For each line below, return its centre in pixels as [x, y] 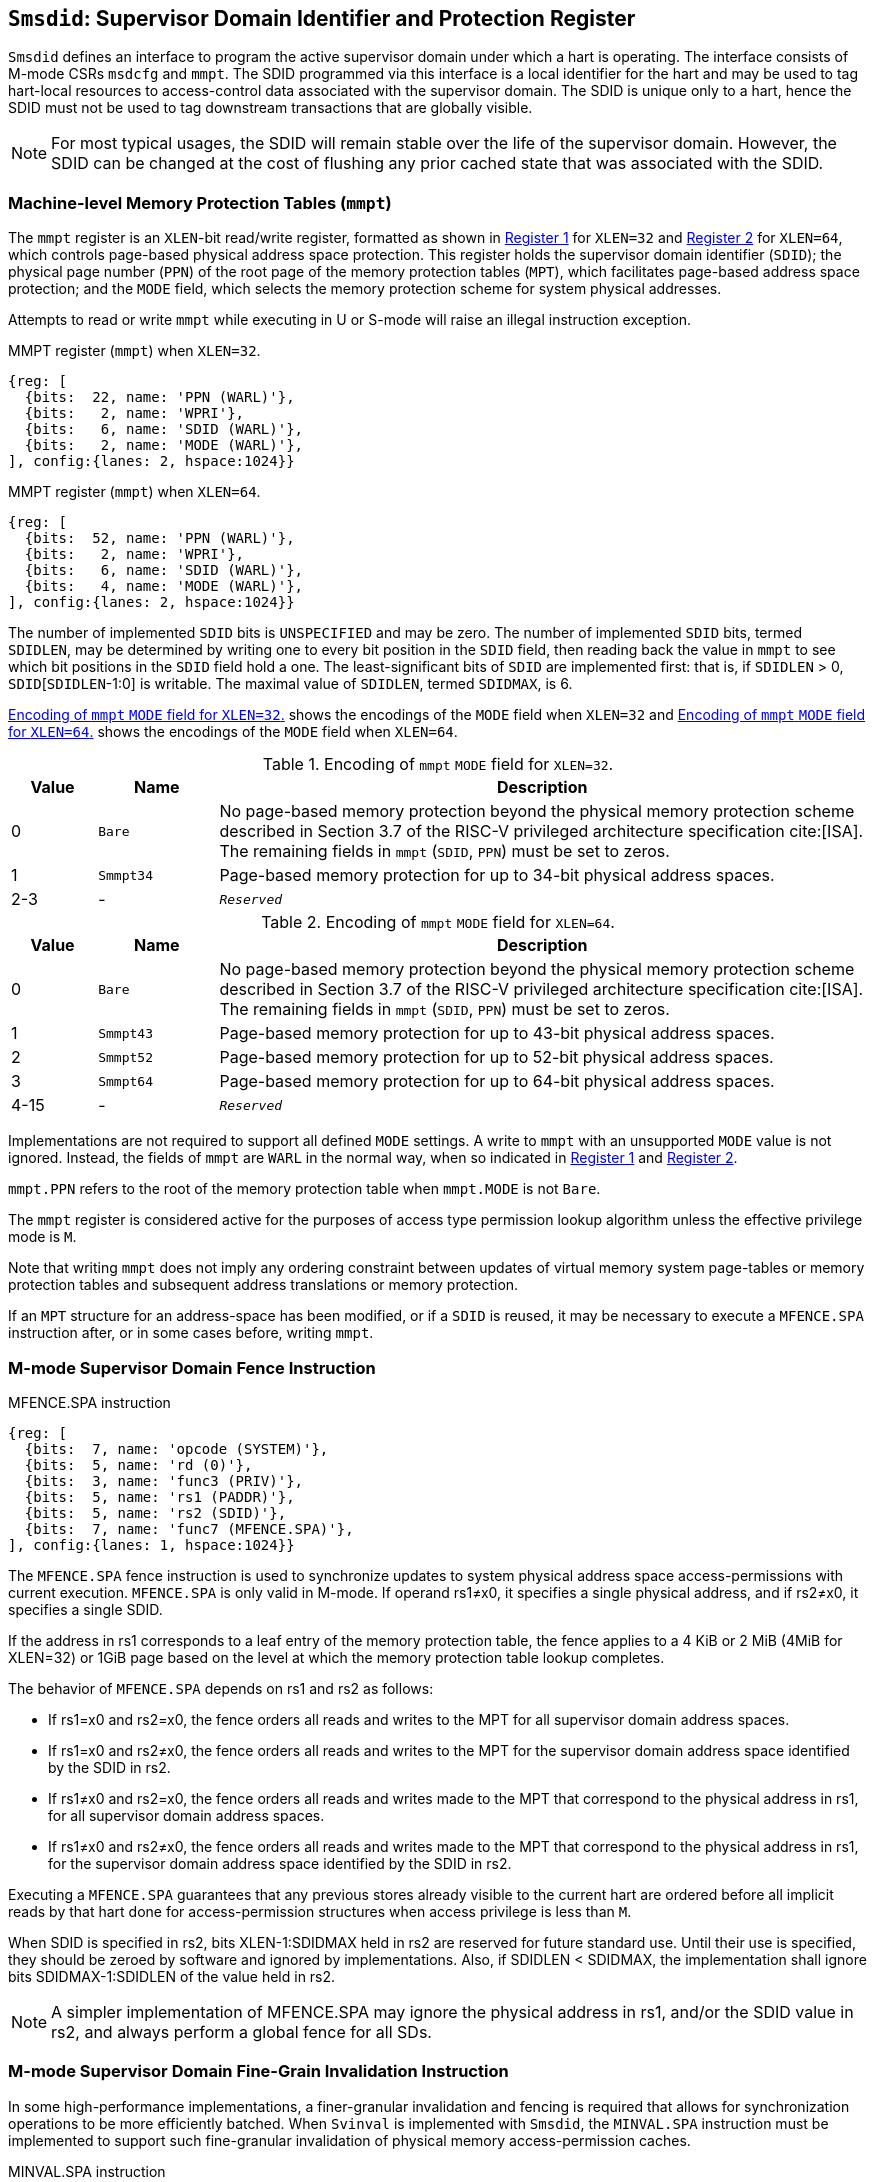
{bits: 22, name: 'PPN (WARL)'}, [159, 397]
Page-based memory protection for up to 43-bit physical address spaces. [497, 1033]
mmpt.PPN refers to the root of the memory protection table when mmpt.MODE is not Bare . [304, 1189]
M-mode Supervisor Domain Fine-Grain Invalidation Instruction [258, 2071]
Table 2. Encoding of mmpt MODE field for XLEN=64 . [438, 922]
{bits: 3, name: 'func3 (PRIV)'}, [164, 1480]
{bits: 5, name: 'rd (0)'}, [138, 1464]
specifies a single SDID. [85, 1609]
